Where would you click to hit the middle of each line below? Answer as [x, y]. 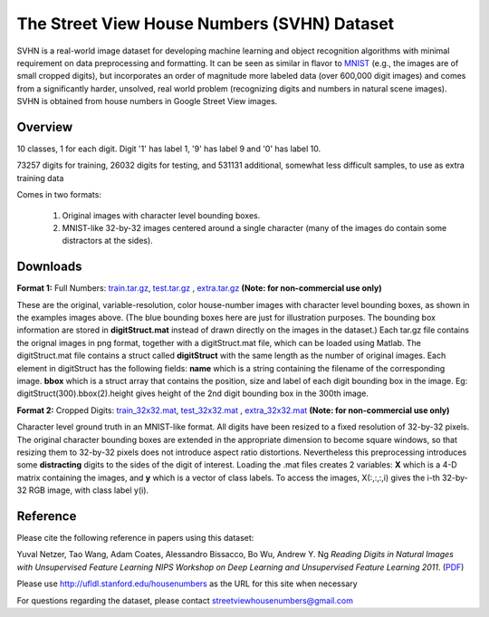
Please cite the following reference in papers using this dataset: [135, 538]
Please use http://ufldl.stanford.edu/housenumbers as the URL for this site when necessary [187, 583]
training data [40, 178]
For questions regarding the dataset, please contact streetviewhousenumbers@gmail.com [185, 600]
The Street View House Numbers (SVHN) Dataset [206, 24]
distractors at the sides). [107, 241]
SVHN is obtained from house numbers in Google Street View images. [147, 101]
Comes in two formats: [59, 195]
